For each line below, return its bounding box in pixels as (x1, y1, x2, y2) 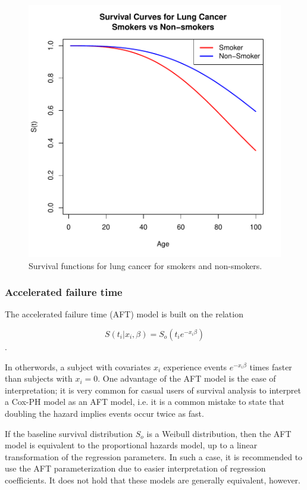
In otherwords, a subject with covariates (5, 360, 151, 373)
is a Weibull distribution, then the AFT (146, 427, 292, 439)
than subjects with (5, 372, 73, 385)
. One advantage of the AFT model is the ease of (98, 372, 276, 385)
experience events (163, 360, 227, 373)
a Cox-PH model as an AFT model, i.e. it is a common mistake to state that (5, 395, 285, 408)
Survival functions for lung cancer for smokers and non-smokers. (29, 259, 262, 271)
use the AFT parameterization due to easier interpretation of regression (5, 462, 266, 475)
